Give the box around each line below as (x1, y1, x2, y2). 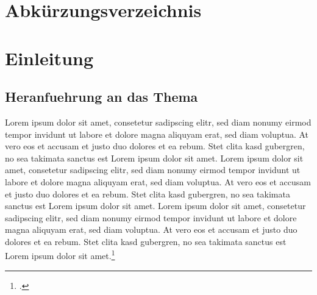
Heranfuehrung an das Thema (5, 87, 198, 106)
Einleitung (5, 45, 94, 70)
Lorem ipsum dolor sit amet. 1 (5, 247, 115, 262)
